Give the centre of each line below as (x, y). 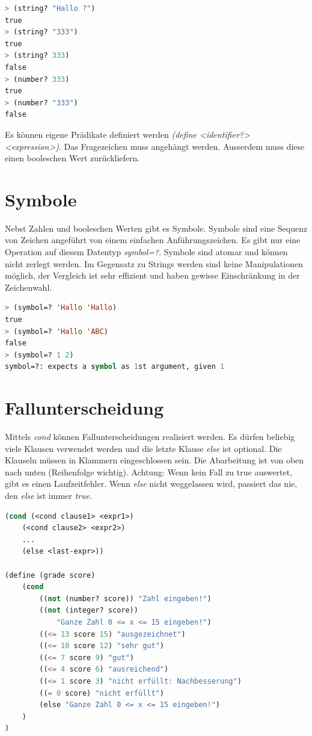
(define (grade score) (50, 575)
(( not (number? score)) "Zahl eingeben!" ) (125, 598)
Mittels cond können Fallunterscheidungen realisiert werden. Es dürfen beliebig (150, 437)
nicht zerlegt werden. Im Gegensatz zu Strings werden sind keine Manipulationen (154, 263)
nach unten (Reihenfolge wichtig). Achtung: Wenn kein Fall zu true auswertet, (149, 472)
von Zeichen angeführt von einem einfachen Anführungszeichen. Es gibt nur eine (153, 240)
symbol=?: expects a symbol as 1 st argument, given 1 (115, 367)
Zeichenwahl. (29, 287)
